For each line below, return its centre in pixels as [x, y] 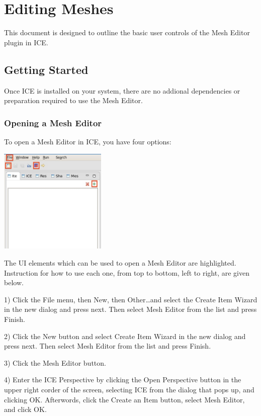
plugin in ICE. [26, 42]
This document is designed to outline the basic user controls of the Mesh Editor [127, 32]
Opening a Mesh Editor [53, 122]
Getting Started [46, 69]
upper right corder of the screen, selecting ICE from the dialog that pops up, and [129, 390]
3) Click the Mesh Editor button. [55, 362]
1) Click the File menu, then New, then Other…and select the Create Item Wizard [131, 299]
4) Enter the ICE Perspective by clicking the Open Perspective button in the [123, 380]
